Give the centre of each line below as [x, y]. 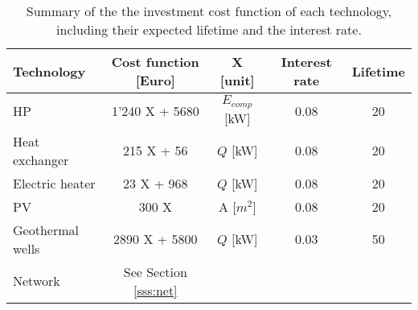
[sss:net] [156, 290]
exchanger [41, 159]
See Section [155, 271]
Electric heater [54, 183]
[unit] [237, 80]
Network [37, 281]
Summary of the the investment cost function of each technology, [209, 11]
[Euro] [155, 80]
